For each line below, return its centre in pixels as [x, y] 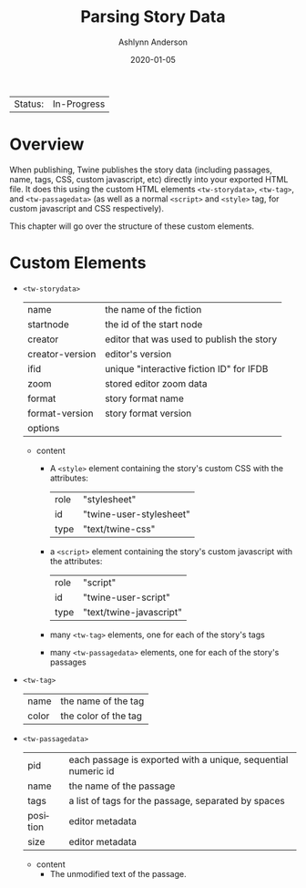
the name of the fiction [153, 309]
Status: [29, 104]
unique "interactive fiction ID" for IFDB [186, 368]
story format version [148, 413]
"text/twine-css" [119, 529]
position [38, 821]
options [43, 428]
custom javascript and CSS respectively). [87, 208]
